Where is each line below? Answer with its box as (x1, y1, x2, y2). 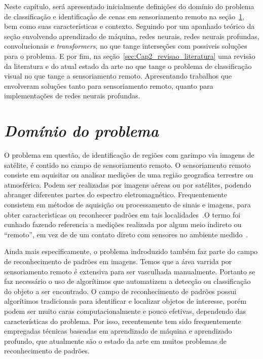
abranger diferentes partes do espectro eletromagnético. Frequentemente (4, 189, 228, 200)
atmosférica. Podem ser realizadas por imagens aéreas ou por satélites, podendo (4, 179, 251, 190)
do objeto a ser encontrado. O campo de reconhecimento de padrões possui (4, 285, 237, 296)
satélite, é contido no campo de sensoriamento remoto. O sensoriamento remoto (4, 159, 251, 170)
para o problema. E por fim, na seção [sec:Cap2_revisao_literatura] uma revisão (4, 50, 255, 61)
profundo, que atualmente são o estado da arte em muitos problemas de (4, 335, 227, 346)
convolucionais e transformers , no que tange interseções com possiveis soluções (4, 41, 247, 51)
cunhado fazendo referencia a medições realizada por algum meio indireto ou (4, 219, 242, 230)
